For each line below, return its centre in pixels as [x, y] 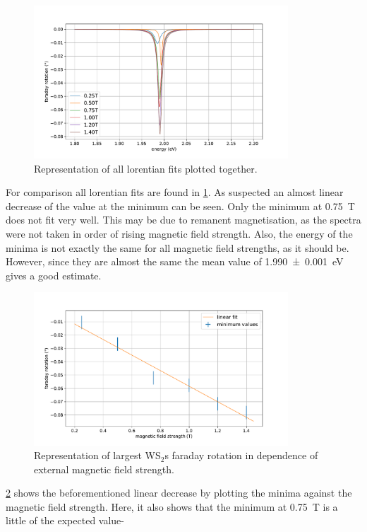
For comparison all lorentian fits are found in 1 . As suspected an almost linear [175, 192]
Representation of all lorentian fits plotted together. [146, 168]
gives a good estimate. [54, 275]
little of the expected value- [65, 520]
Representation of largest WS [97, 455]
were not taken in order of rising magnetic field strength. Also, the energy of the [179, 234]
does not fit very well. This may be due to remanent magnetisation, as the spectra [183, 220]
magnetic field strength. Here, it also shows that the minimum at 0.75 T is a [172, 506]
